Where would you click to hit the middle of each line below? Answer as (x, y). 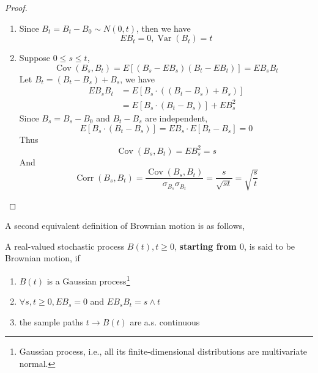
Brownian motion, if (43, 258)
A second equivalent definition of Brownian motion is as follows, (125, 226)
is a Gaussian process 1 (88, 280)
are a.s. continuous (165, 321)
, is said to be (270, 246)
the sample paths (51, 321)
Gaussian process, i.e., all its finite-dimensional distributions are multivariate (163, 351)
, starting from (205, 246)
